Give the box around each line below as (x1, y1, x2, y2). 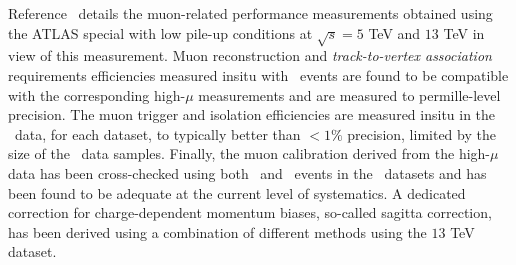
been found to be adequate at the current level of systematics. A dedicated (8, 182, 466, 203)
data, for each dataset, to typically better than (14, 123, 301, 144)
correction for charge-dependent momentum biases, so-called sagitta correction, (8, 202, 492, 223)
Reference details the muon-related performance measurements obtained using (8, 3, 493, 23)
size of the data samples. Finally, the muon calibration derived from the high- (8, 143, 491, 164)
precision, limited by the (347, 123, 496, 144)
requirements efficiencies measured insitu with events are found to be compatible (8, 64, 509, 85)
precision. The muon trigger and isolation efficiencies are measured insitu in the (8, 104, 496, 125)
